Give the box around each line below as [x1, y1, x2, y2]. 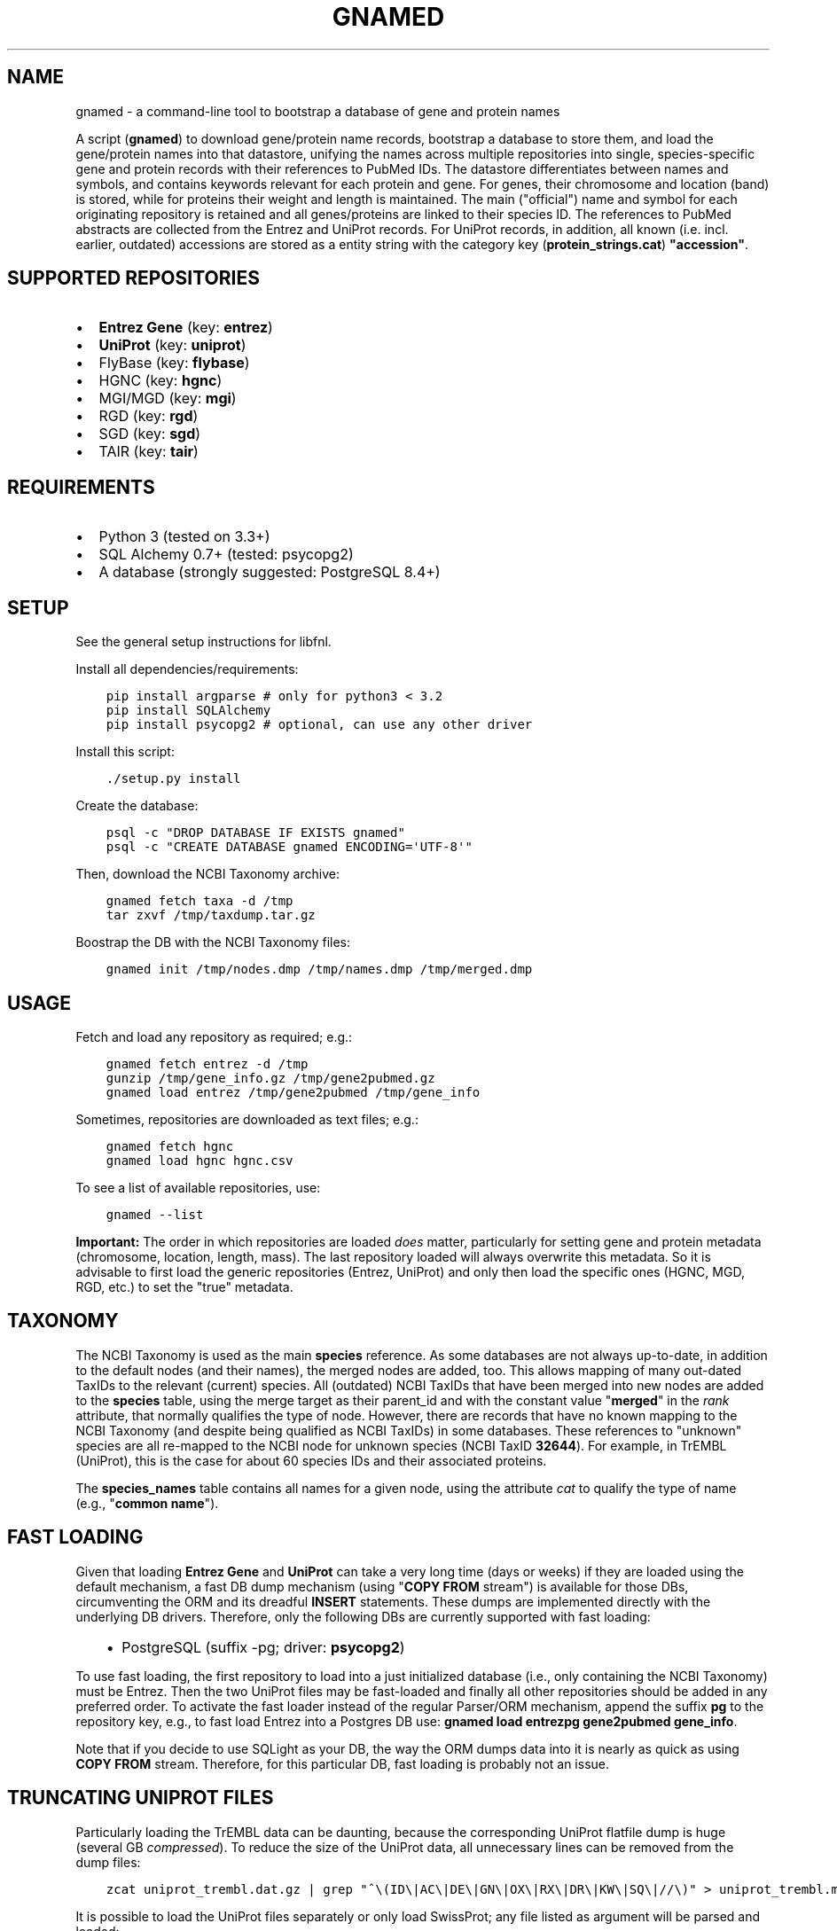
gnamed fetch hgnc [106, 1138, 234, 1153]
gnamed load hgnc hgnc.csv [106, 1153, 293, 1168]
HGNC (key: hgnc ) [98, 371, 223, 390]
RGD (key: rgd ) [98, 407, 199, 426]
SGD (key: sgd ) [98, 425, 201, 443]
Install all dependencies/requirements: [75, 661, 299, 677]
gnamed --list [106, 1207, 204, 1222]
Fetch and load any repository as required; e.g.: [75, 1028, 353, 1044]
